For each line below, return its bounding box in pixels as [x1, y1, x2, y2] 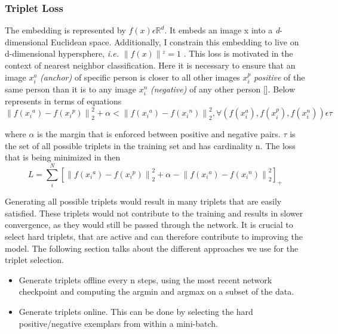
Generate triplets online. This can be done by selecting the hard [19, 305, 253, 317]
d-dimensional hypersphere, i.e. [5, 47, 119, 60]
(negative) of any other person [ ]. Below [150, 83, 296, 95]
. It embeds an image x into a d [164, 24, 280, 36]
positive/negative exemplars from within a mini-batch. [19, 317, 218, 329]
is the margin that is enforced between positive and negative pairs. [37, 128, 281, 140]
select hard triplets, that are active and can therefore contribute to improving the [5, 230, 303, 242]
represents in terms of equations [5, 95, 122, 107]
